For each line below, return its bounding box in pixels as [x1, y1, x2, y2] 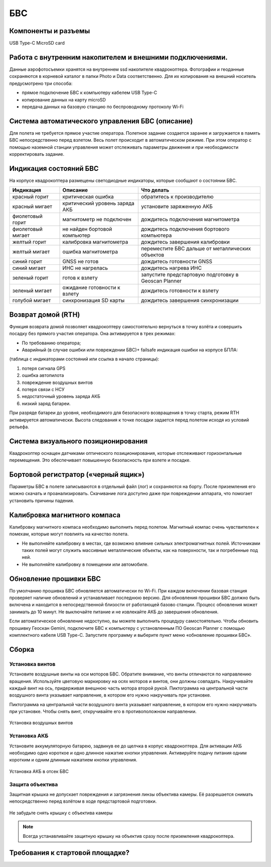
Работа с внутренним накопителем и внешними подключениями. [9, 53, 228, 61]
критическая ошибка [62, 194, 114, 201]
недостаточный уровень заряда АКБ [22, 394, 100, 400]
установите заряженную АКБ [141, 203, 213, 210]
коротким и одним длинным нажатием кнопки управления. [9, 757, 138, 763]
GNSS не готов [62, 258, 99, 265]
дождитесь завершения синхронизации [141, 297, 239, 304]
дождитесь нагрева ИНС [141, 264, 202, 271]
